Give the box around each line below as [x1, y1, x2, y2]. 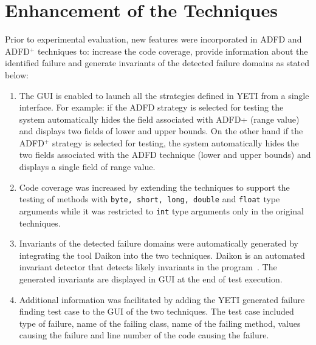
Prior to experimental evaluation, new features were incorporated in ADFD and [5, 33, 302, 46]
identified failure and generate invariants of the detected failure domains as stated [5, 56, 309, 69]
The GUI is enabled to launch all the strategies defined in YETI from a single [19, 89, 309, 101]
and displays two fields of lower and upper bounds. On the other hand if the [19, 125, 303, 137]
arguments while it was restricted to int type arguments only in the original [19, 204, 304, 217]
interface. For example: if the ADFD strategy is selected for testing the [19, 101, 284, 114]
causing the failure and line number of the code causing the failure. [19, 329, 269, 341]
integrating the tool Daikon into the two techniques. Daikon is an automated [19, 248, 305, 261]
